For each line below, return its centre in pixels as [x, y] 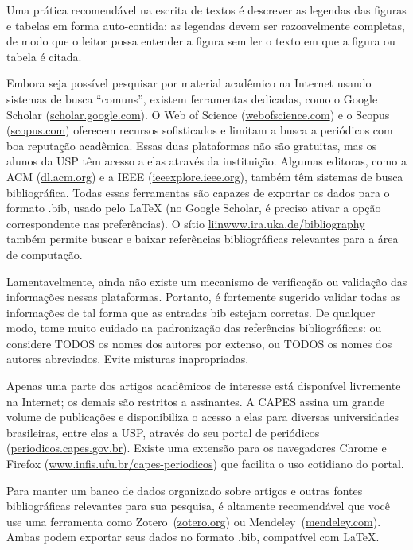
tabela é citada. [44, 56]
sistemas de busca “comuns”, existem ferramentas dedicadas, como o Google [192, 98]
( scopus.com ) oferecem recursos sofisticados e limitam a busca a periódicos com [200, 130]
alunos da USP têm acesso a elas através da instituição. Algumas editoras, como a [206, 161]
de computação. [45, 254]
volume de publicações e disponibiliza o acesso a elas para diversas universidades [203, 417]
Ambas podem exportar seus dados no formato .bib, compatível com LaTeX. [193, 537]
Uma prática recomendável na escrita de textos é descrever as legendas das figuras [206, 10]
